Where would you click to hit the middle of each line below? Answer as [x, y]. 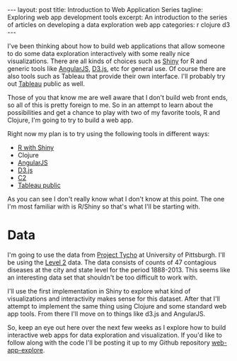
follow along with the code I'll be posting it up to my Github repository [109, 343]
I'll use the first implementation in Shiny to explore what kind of [99, 291]
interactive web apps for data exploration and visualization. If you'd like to [115, 335]
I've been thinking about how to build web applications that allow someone [116, 46]
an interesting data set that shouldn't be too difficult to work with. [103, 277]
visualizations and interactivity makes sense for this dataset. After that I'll [114, 299]
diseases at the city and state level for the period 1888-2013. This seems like [119, 270]
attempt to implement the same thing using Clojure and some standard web [117, 306]
